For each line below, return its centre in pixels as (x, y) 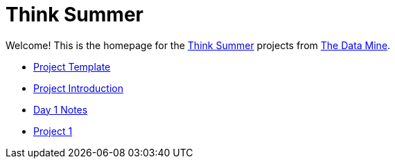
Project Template (72, 66)
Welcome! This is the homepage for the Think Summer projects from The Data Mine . (198, 45)
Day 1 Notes (61, 109)
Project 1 (53, 131)
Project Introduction (78, 88)
